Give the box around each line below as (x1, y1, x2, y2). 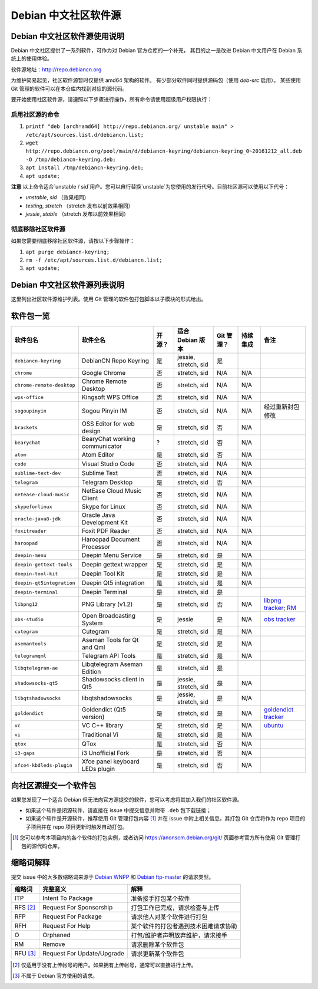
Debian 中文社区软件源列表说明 (11, 280, 125, 290)
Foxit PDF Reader (81, 527, 130, 535)
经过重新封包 (264, 403, 300, 411)
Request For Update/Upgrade (42, 949, 125, 957)
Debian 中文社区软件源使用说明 (11, 31, 125, 41)
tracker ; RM (264, 604, 297, 612)
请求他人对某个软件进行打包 (130, 912, 208, 921)
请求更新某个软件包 (130, 950, 184, 958)
